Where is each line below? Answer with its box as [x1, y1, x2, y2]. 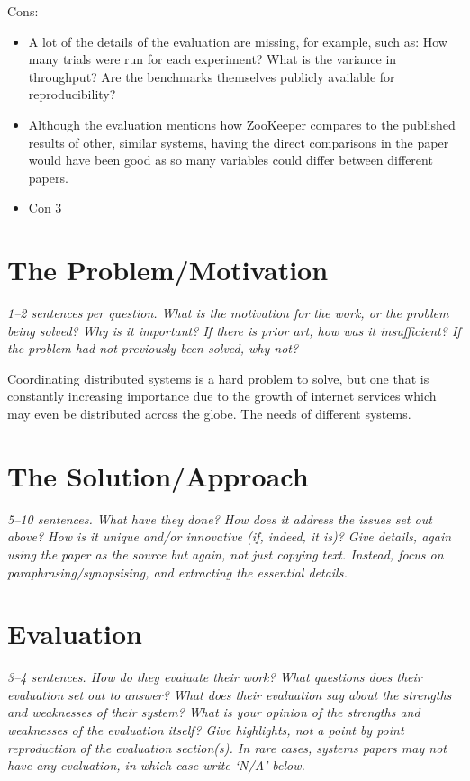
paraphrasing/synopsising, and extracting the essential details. [7, 562, 348, 581]
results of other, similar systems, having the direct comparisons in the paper [28, 132, 449, 151]
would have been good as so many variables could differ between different [28, 150, 433, 169]
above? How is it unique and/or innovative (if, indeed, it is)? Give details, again [7, 527, 452, 546]
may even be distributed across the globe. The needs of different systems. [7, 404, 411, 423]
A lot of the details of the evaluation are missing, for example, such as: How [28, 32, 447, 50]
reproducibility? [28, 85, 116, 104]
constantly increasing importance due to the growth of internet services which [7, 386, 437, 405]
